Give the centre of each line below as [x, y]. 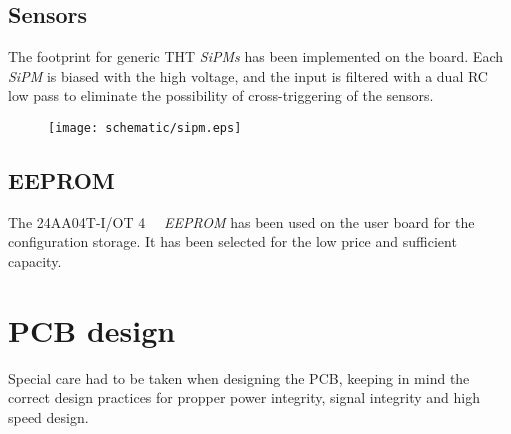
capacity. [35, 261]
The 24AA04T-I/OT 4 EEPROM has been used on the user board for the [241, 221]
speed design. [48, 416]
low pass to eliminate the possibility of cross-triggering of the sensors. [221, 95]
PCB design [92, 329]
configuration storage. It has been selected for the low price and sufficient [232, 241]
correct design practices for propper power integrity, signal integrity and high [244, 397]
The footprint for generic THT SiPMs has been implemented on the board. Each [255, 56]
